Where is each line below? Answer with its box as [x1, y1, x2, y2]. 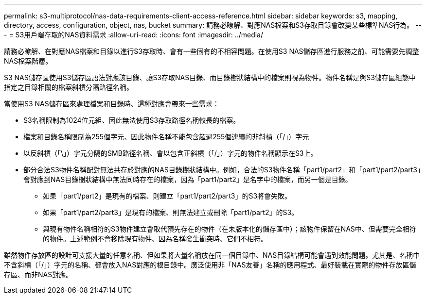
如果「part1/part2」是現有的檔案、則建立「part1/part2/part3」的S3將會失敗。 [43, 192, 292, 200]
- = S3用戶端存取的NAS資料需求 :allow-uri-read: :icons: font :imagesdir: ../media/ [4, 31, 264, 39]
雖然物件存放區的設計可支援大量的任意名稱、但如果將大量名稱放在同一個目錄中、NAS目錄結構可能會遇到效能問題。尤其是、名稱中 [4, 251, 420, 259]
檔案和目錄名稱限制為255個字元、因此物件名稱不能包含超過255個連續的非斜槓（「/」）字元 [23, 132, 309, 141]
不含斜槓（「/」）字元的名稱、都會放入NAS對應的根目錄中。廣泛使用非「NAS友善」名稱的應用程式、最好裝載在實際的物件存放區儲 [4, 261, 416, 269]
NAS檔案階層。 [4, 57, 53, 65]
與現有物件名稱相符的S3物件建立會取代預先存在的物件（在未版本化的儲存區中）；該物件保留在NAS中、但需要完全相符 [43, 225, 416, 233]
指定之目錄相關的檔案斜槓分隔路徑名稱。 [4, 83, 133, 91]
